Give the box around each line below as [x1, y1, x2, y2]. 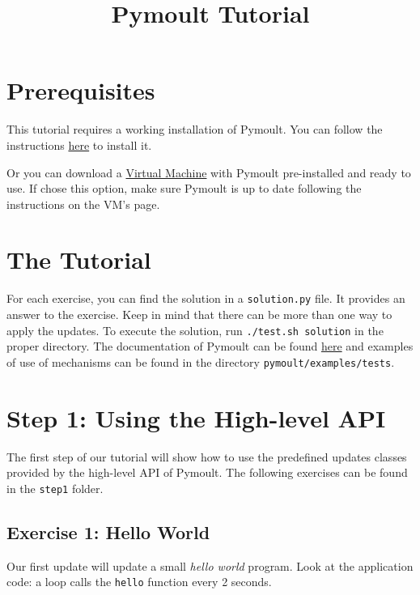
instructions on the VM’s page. [6, 195, 160, 212]
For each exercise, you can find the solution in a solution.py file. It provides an [6, 290, 405, 307]
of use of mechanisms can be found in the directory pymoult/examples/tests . [6, 353, 395, 370]
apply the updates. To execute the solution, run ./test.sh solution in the [6, 321, 384, 338]
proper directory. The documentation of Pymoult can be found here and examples [6, 338, 414, 355]
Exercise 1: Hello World [6, 519, 210, 544]
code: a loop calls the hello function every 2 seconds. [6, 573, 272, 590]
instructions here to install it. [6, 136, 152, 153]
